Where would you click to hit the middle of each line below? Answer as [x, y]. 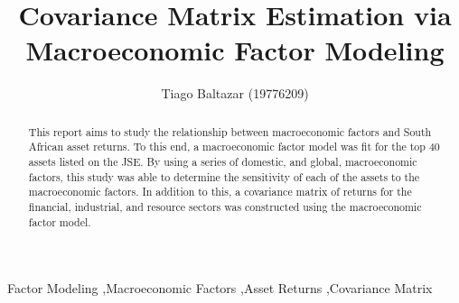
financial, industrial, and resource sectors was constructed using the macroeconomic [225, 206]
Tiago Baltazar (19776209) [235, 93]
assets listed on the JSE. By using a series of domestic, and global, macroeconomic [223, 162]
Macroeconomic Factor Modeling [235, 50]
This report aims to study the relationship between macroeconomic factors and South [230, 131]
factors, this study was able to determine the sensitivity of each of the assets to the [224, 176]
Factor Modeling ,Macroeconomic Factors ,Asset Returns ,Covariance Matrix [220, 288]
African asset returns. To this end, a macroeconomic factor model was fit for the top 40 [234, 147]
